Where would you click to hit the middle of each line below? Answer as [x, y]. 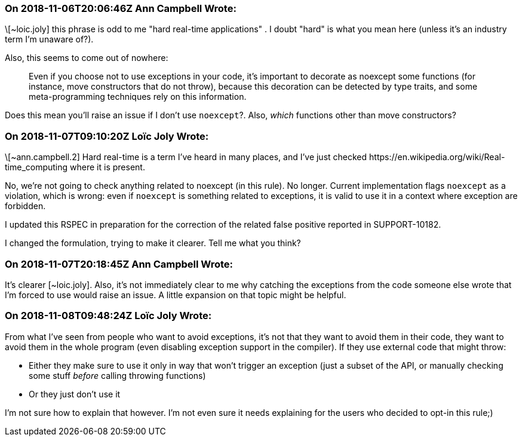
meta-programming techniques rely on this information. [138, 97]
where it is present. [108, 167]
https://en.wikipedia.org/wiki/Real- [437, 157]
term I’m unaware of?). [49, 39]
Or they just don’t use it [75, 394]
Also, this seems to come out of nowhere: [87, 58]
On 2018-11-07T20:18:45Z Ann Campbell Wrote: [119, 264]
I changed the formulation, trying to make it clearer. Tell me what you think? [153, 243]
